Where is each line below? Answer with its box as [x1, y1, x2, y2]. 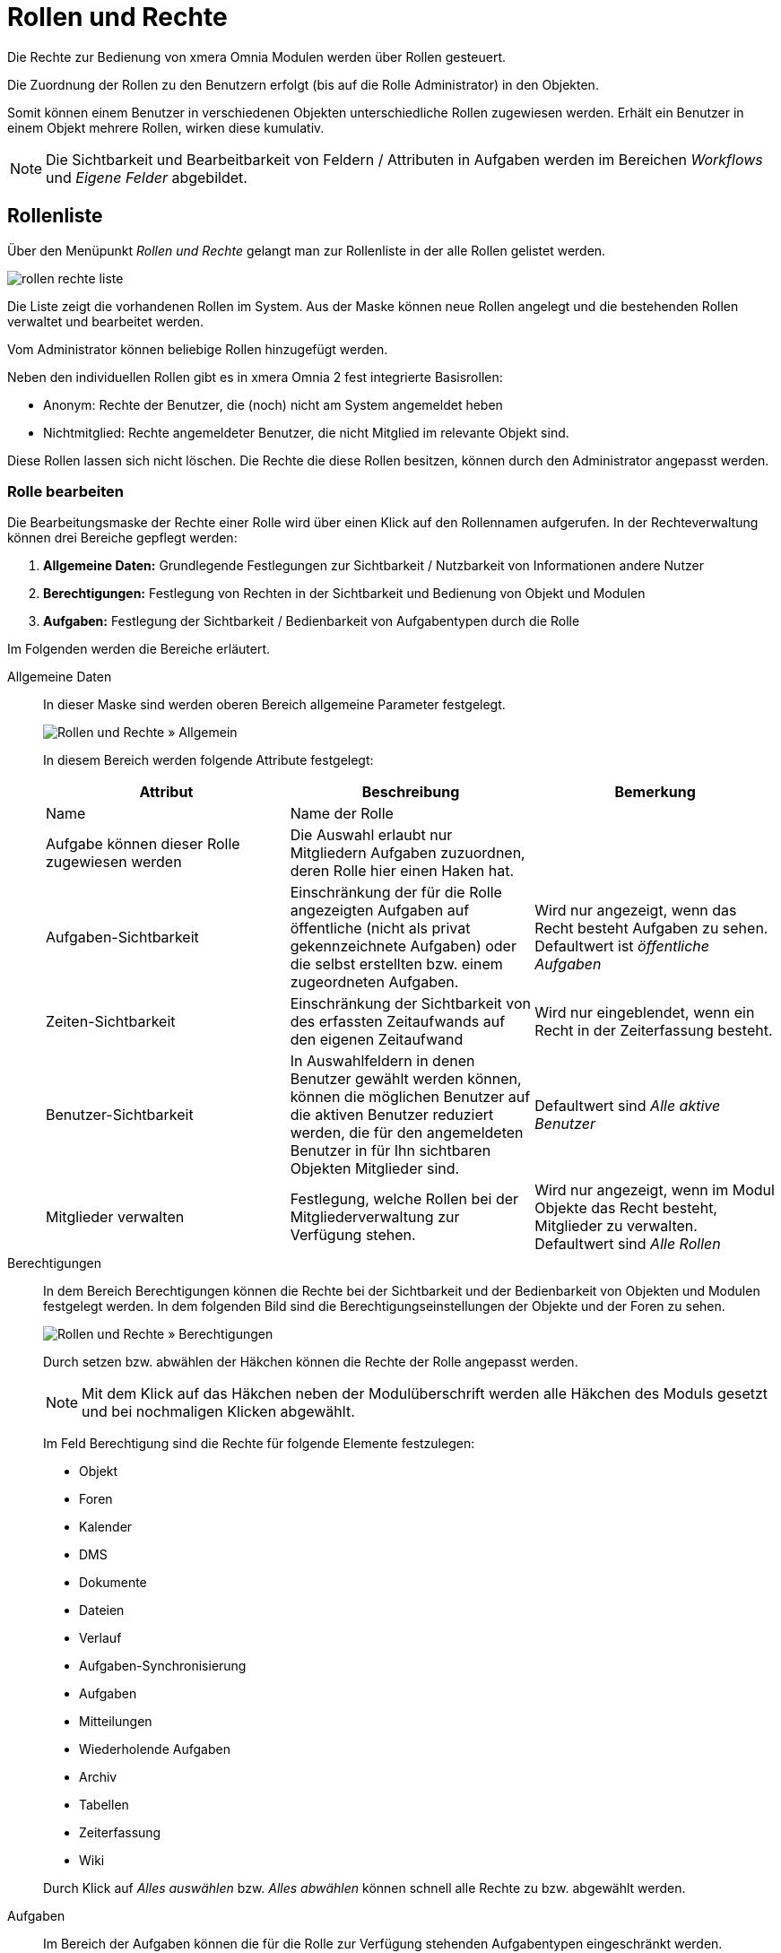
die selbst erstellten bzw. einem [290, 955, 503, 974]
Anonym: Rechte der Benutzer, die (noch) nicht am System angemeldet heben [43, 396, 503, 412]
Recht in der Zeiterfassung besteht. [534, 1021, 773, 1040]
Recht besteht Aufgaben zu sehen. [534, 919, 768, 938]
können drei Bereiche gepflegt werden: [7, 530, 238, 546]
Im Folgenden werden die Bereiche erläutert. [7, 641, 271, 657]
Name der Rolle [290, 804, 394, 823]
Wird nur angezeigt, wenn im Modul [534, 1181, 775, 1200]
